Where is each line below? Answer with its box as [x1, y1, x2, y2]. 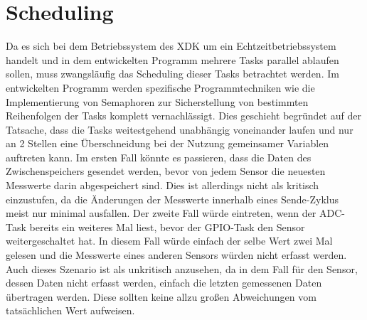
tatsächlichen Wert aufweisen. [6, 303, 135, 318]
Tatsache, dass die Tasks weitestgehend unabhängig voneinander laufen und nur [6, 122, 353, 137]
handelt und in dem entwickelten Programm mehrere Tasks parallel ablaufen [6, 52, 339, 67]
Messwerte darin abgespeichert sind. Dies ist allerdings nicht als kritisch [6, 178, 319, 193]
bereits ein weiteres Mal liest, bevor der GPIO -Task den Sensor [29, 219, 305, 234]
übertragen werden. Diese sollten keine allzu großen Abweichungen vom [6, 289, 317, 304]
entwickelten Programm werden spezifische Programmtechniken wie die [6, 80, 315, 95]
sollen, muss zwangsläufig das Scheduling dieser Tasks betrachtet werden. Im [6, 66, 339, 81]
